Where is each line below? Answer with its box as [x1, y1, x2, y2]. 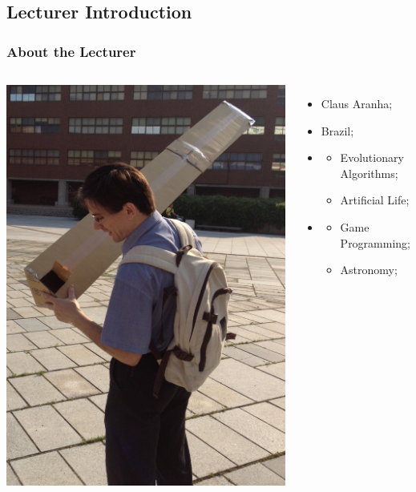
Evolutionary [340, 149, 404, 166]
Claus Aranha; [321, 95, 393, 111]
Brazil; [321, 122, 354, 139]
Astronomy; [340, 261, 398, 278]
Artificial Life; [340, 192, 410, 208]
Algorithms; [340, 164, 398, 181]
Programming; [340, 234, 410, 251]
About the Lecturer [6, 41, 136, 61]
